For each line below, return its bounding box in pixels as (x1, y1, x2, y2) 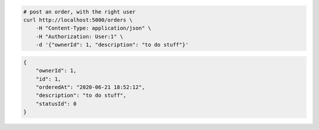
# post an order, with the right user (23, 8, 136, 15)
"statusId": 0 (35, 100, 77, 107)
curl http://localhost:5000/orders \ (23, 17, 133, 23)
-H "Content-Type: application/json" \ (35, 25, 152, 32)
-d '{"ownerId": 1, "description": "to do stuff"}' (35, 41, 189, 48)
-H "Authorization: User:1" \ (35, 33, 123, 40)
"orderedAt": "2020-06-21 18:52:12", (35, 83, 145, 90)
